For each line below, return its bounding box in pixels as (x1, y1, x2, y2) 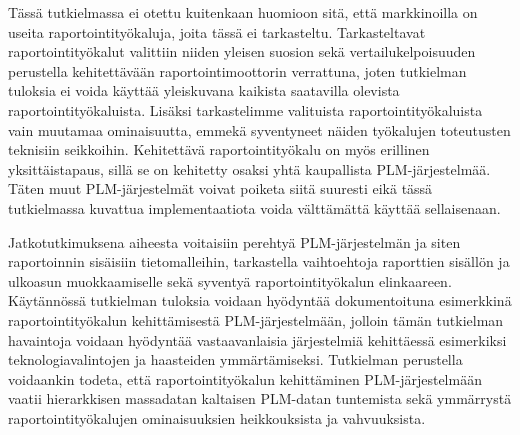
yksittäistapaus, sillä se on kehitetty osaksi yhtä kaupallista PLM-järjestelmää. (8, 158, 491, 179)
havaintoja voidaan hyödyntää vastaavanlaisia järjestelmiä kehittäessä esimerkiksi (8, 329, 507, 350)
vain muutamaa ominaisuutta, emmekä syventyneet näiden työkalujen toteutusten (8, 119, 511, 140)
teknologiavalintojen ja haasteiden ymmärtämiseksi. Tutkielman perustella (8, 349, 463, 370)
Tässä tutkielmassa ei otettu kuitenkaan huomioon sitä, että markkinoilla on (8, 2, 478, 22)
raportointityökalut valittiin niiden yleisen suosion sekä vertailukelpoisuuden (8, 41, 476, 62)
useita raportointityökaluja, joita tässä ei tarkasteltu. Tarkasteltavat (8, 21, 426, 42)
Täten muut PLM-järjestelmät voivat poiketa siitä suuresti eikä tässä (8, 178, 433, 199)
